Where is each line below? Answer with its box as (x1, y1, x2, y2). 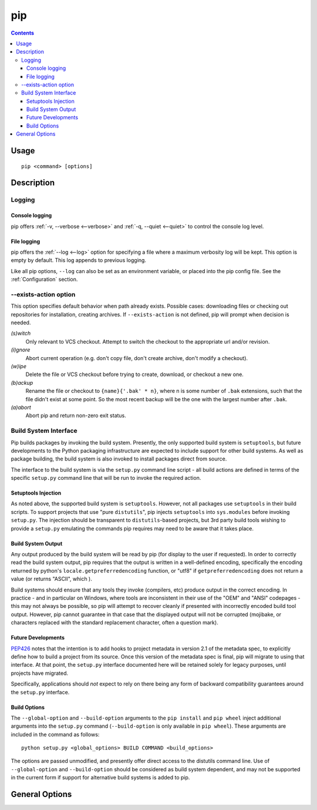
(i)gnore (11, 347, 31, 354)
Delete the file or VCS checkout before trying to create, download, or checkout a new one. (25, 371, 244, 378)
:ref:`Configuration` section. (11, 276, 78, 283)
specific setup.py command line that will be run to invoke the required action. (11, 475, 201, 482)
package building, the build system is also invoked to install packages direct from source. (11, 455, 227, 462)
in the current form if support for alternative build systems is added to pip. (11, 774, 190, 781)
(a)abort (11, 404, 32, 411)
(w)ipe (11, 363, 26, 370)
